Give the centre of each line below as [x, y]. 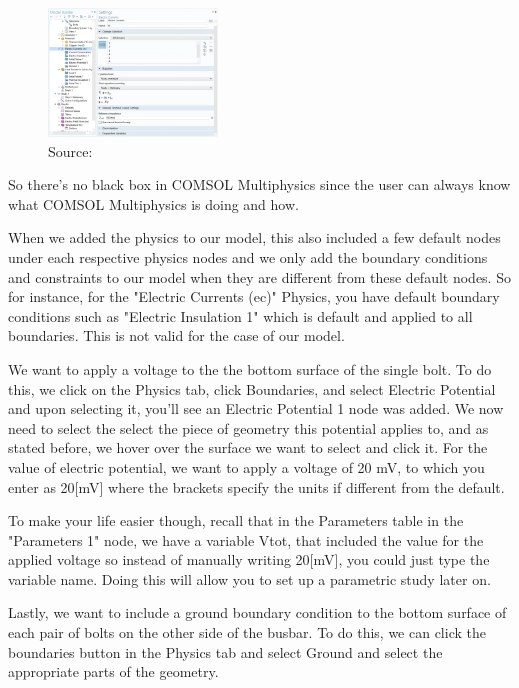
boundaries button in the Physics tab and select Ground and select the [225, 651]
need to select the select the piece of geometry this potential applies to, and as [248, 427]
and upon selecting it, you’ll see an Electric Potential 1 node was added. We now [256, 408]
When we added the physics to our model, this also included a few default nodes [254, 237]
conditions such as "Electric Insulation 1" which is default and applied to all [240, 315]
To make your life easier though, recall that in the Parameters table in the [236, 520]
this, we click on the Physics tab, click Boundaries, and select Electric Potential [252, 388]
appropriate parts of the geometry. [113, 671]
